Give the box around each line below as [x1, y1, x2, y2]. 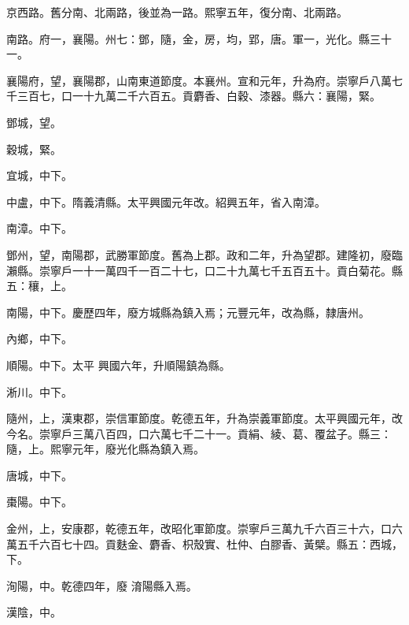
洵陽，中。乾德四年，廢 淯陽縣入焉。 [6, 577, 197, 593]
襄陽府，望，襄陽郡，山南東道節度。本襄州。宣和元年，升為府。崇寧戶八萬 [6, 72, 392, 88]
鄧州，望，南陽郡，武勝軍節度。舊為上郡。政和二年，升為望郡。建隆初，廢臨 [6, 246, 403, 262]
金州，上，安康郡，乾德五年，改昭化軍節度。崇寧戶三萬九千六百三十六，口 [6, 520, 392, 537]
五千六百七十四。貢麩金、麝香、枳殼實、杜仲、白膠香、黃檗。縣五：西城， [17, 535, 403, 552]
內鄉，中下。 [6, 330, 72, 347]
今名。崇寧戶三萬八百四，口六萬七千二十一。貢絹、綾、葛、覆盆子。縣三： [6, 425, 392, 441]
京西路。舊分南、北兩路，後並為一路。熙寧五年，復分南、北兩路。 [6, 4, 348, 20]
